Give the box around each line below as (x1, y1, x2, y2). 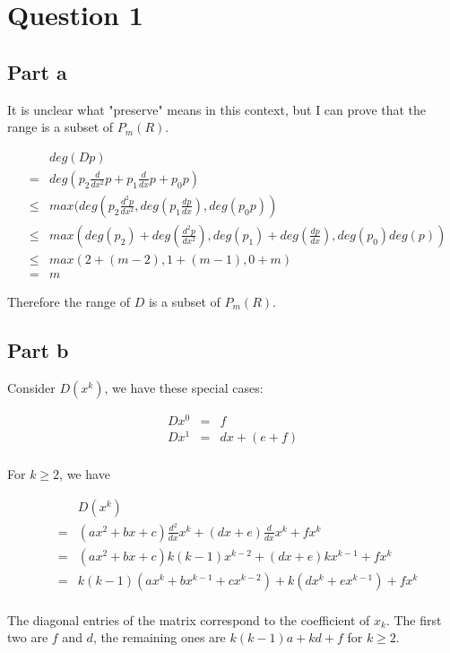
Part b (7, 335, 69, 363)
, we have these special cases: (104, 378, 264, 396)
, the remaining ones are (92, 628, 226, 647)
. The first (385, 610, 442, 629)
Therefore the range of (7, 292, 131, 310)
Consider (7, 378, 56, 396)
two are (7, 628, 48, 647)
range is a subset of (7, 118, 114, 136)
